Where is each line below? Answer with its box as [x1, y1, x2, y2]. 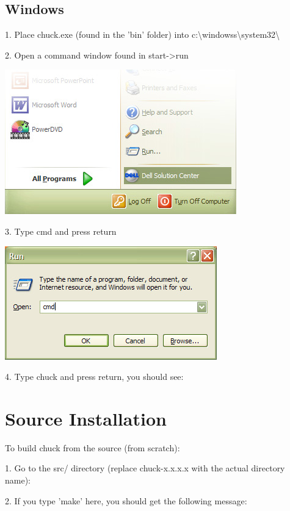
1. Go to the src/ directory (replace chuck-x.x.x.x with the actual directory [5, 462, 285, 474]
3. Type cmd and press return [5, 224, 117, 237]
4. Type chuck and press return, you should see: [5, 370, 184, 383]
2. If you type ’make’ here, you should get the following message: [5, 494, 247, 507]
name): [5, 474, 31, 487]
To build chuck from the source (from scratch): [5, 441, 180, 454]
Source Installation [5, 406, 167, 431]
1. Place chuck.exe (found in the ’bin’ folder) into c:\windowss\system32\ [5, 28, 280, 41]
